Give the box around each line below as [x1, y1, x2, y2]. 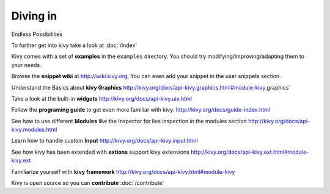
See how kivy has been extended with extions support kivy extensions [11, 148, 189, 156]
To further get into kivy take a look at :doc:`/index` [11, 41, 137, 49]
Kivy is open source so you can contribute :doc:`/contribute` [11, 179, 164, 187]
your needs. [11, 61, 42, 68]
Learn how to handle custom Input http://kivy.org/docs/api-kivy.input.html [11, 137, 198, 145]
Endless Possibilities [11, 31, 63, 38]
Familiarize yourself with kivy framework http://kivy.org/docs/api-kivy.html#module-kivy [11, 168, 235, 175]
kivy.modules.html [11, 126, 57, 134]
